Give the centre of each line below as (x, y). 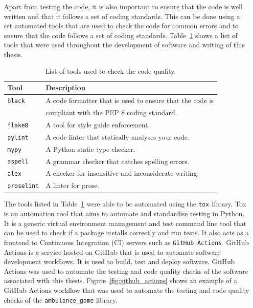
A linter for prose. (72, 185)
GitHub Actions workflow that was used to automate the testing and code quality (126, 290)
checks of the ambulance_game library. (61, 299)
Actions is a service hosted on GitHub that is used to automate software (112, 252)
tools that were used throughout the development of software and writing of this (125, 45)
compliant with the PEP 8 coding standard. (111, 112)
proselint (23, 186)
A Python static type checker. (91, 149)
